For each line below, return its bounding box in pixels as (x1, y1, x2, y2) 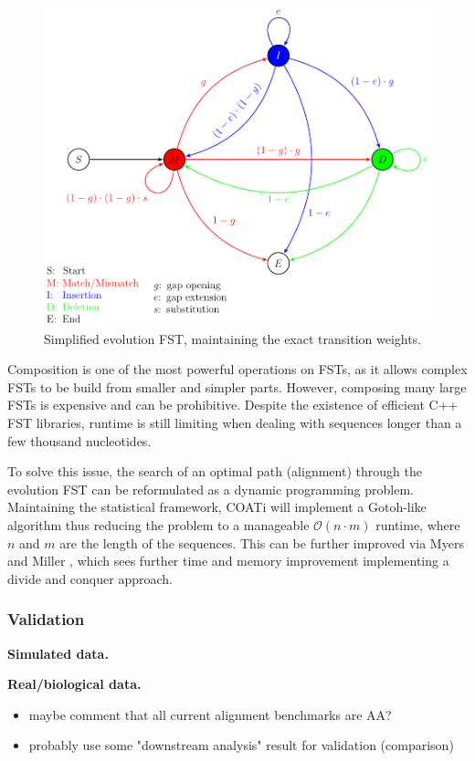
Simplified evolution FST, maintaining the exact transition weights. (44, 328, 422, 348)
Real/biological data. (7, 674, 142, 693)
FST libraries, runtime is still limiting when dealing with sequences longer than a (7, 412, 462, 432)
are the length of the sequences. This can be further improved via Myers (59, 533, 464, 552)
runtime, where (375, 515, 460, 534)
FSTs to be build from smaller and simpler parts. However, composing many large (7, 377, 467, 396)
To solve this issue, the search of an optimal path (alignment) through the (7, 462, 422, 481)
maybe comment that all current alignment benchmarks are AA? (28, 704, 392, 724)
